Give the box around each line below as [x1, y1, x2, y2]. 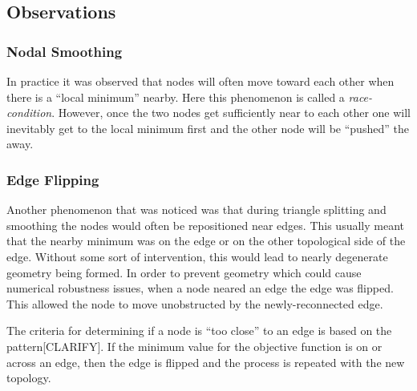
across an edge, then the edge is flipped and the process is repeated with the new [6, 353, 405, 370]
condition [6, 104, 52, 121]
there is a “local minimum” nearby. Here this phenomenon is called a [6, 88, 345, 105]
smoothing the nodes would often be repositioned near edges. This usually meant [6, 216, 404, 233]
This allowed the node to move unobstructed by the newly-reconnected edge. [6, 295, 383, 312]
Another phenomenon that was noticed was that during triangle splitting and [6, 201, 387, 218]
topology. [6, 369, 51, 386]
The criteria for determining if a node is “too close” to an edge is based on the [6, 322, 392, 339]
